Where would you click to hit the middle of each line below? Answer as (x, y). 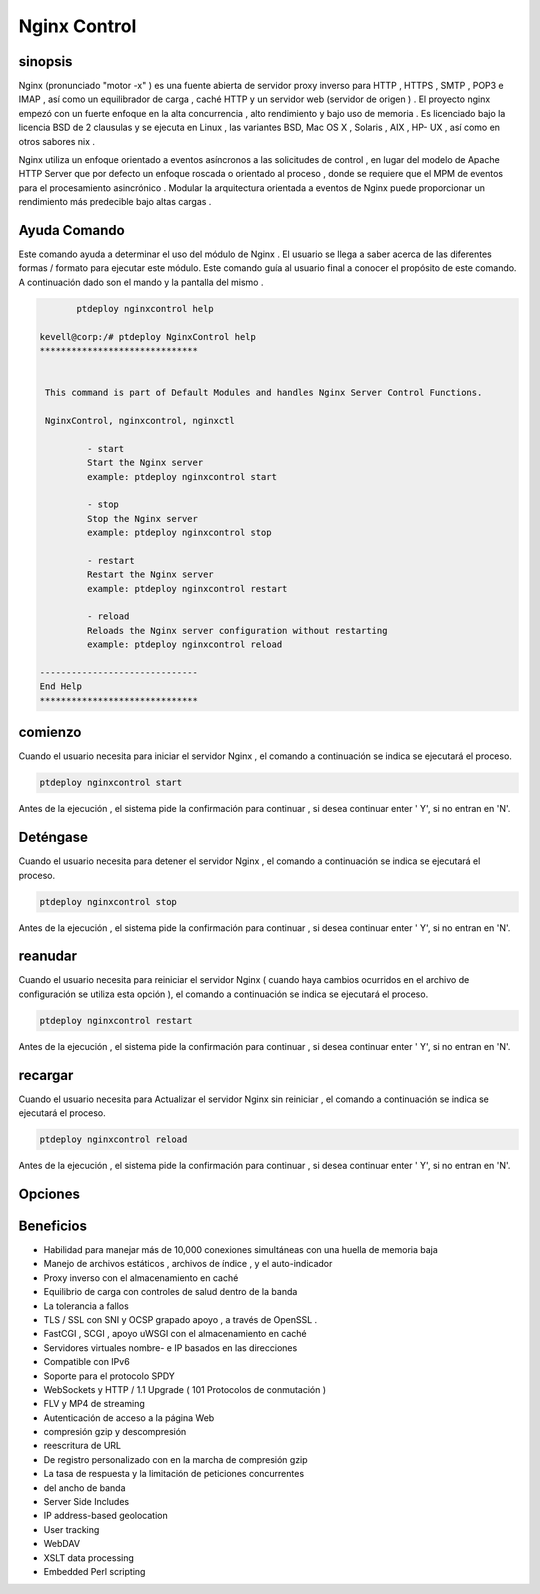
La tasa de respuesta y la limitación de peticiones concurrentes (174, 1474)
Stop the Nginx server (142, 518)
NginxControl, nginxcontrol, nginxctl (140, 420)
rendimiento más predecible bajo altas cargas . (115, 202)
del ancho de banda (84, 1487)
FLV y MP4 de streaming (94, 1404)
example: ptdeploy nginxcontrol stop (179, 533)
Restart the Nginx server (150, 574)
